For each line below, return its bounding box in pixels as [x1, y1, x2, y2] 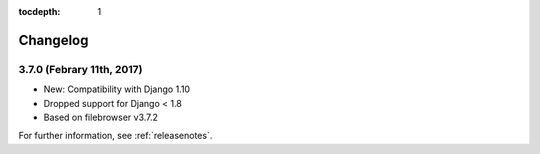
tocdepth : [18, 6, 61, 17]
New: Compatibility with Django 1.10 [43, 83, 190, 95]
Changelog [18, 31, 89, 49]
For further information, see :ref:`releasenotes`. [18, 130, 213, 142]
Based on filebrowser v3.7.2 [43, 111, 159, 123]
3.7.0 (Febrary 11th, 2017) [18, 62, 144, 76]
